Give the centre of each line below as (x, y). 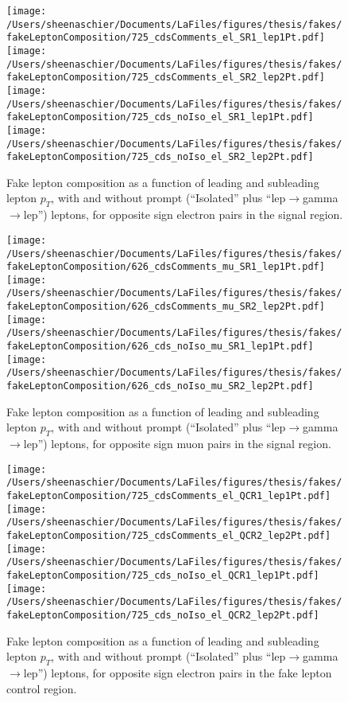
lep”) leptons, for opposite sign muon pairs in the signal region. (177, 444)
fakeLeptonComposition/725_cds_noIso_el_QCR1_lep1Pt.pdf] (163, 575)
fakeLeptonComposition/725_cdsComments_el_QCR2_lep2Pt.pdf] (169, 536)
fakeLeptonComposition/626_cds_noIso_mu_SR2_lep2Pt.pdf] (160, 386)
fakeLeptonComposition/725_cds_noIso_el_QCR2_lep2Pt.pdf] (163, 615)
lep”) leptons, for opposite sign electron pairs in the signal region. (183, 214)
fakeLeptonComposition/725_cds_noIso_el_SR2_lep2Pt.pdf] (160, 157)
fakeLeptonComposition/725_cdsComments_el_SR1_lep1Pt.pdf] (166, 38)
